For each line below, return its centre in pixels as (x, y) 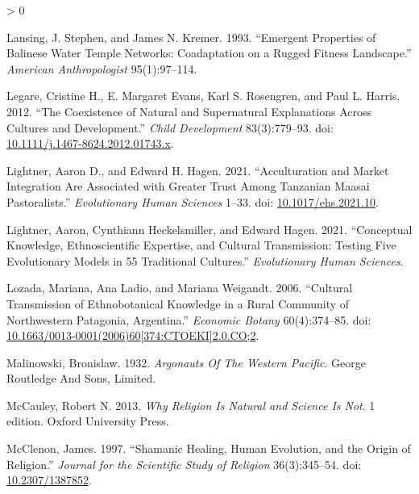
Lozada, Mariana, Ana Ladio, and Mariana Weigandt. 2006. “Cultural (180, 288)
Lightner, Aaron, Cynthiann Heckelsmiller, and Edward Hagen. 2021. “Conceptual (209, 229)
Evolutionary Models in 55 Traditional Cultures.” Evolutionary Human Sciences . (205, 260)
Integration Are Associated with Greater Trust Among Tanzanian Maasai (188, 186)
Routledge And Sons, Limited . (81, 378)
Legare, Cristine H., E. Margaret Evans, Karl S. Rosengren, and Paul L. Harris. (203, 96)
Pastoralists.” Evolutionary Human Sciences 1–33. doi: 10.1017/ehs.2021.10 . (193, 201)
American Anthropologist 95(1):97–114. (102, 68)
